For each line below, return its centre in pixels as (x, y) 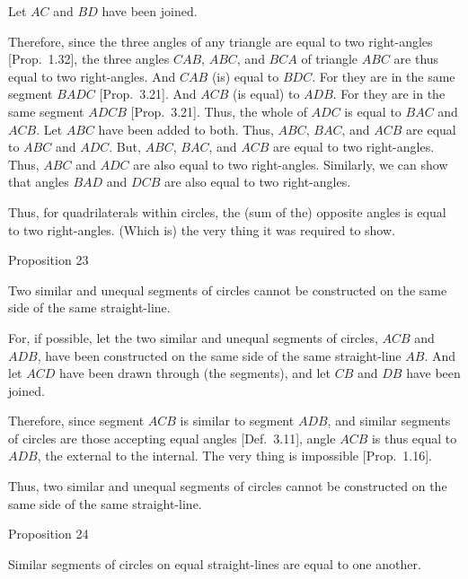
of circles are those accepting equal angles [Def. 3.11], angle (172, 438)
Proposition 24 (49, 534)
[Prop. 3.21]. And (148, 94)
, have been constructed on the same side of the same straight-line (219, 355)
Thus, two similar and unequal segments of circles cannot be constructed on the (228, 486)
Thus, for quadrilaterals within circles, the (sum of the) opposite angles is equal (227, 211)
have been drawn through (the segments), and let (194, 373)
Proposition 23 (49, 260)
